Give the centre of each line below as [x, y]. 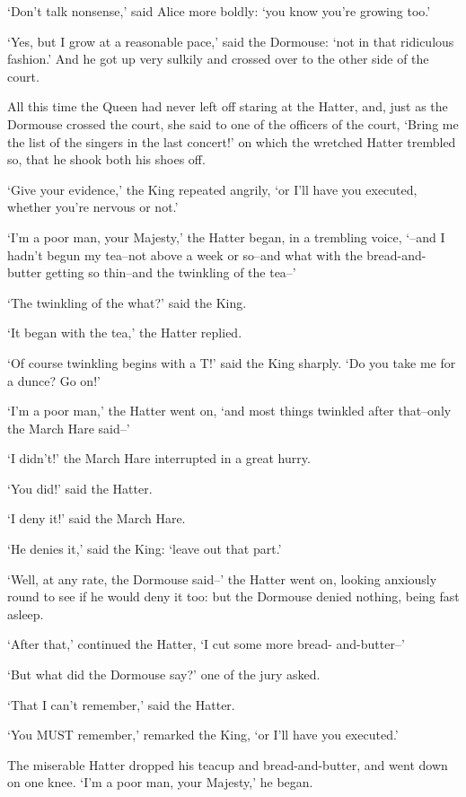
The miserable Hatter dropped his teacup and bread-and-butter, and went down [228, 764]
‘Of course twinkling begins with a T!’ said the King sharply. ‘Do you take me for [232, 362]
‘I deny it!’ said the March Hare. [97, 518]
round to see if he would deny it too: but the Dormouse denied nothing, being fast [233, 596]
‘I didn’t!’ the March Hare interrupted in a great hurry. [159, 458]
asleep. [26, 613]
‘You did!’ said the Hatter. [80, 488]
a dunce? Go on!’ [54, 380]
